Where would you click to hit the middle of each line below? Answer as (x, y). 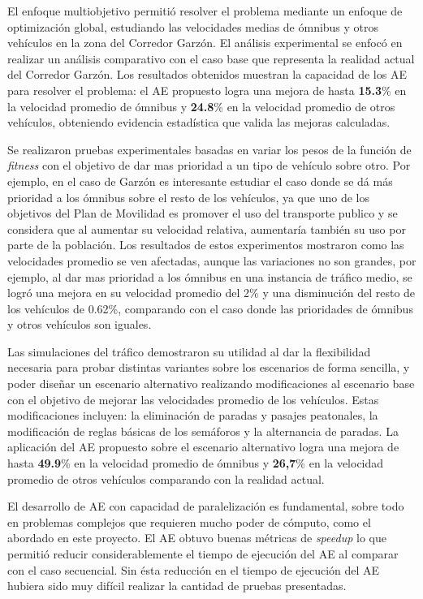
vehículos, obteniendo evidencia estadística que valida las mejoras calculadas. (199, 122)
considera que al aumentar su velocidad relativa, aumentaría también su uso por (207, 228)
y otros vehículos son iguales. (80, 324)
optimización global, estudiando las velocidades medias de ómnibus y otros (193, 26)
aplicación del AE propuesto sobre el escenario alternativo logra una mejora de (203, 447)
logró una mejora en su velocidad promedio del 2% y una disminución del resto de (211, 293)
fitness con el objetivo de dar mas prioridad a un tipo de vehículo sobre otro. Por (209, 165)
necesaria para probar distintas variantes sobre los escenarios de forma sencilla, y (209, 367)
